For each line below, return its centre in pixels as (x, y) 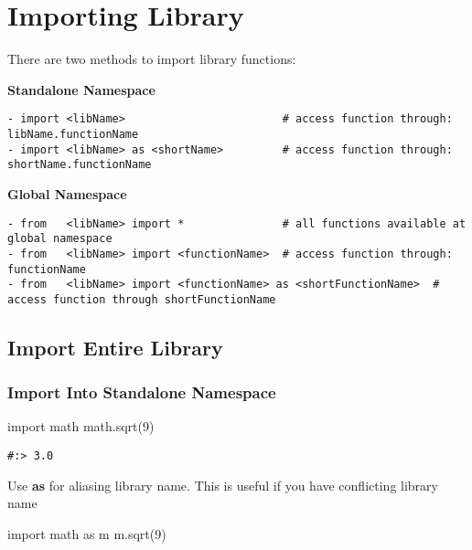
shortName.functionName (80, 165)
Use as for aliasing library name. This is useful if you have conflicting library (223, 485)
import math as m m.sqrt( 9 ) (87, 533)
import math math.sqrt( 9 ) (81, 426)
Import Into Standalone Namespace (142, 392)
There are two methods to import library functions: (152, 59)
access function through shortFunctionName (142, 299)
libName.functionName (73, 134)
